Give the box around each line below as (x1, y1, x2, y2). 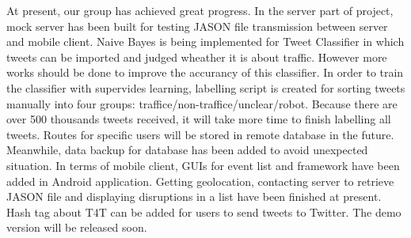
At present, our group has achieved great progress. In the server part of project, (6, 2, 394, 18)
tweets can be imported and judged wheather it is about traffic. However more (6, 48, 387, 65)
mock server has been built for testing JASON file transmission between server (6, 17, 388, 34)
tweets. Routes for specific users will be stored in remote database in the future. (6, 126, 394, 142)
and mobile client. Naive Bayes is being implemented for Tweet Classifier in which (6, 33, 405, 50)
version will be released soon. (6, 219, 147, 236)
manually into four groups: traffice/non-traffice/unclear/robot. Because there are (6, 95, 398, 111)
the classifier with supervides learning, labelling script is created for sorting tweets (6, 79, 405, 96)
